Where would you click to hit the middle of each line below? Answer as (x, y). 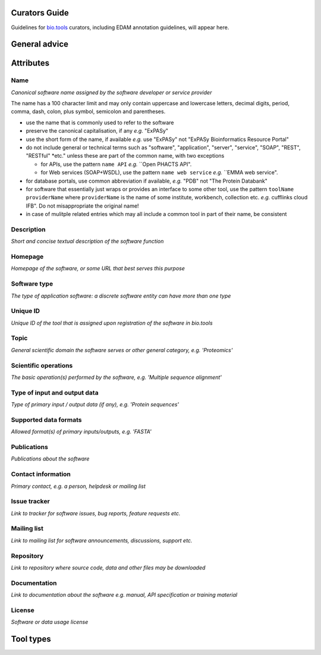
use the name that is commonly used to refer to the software (100, 123)
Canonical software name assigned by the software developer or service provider (111, 92)
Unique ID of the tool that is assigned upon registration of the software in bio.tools (112, 323)
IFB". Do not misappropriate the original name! (82, 206)
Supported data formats (46, 419)
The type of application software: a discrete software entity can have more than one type (121, 296)
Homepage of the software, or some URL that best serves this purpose (98, 268)
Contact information (41, 474)
